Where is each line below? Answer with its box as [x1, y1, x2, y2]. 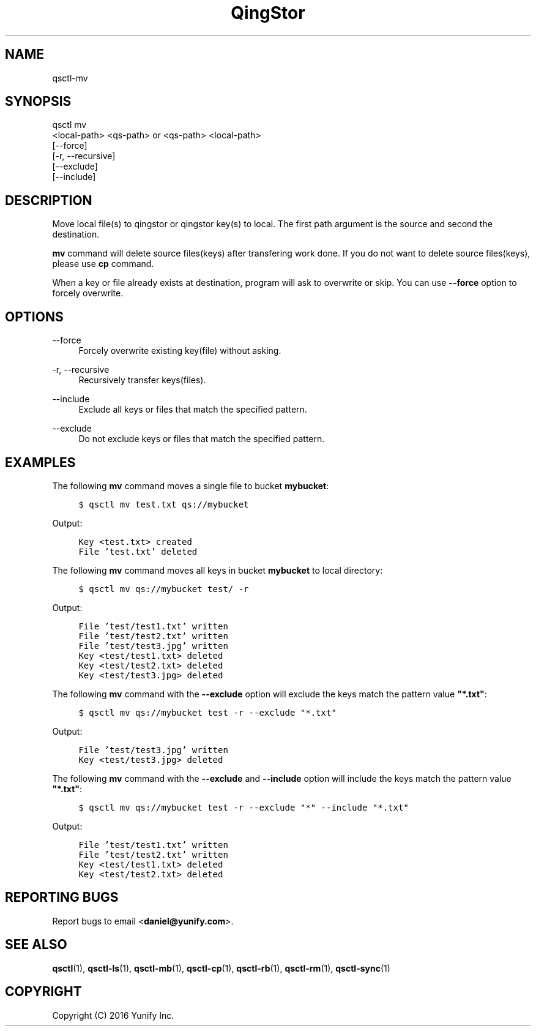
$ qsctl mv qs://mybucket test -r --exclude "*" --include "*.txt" [78, 802, 409, 812]
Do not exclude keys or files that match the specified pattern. [78, 433, 325, 444]
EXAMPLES [5, 454, 76, 470]
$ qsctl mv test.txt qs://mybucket [78, 499, 249, 509]
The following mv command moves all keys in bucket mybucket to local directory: [52, 564, 383, 575]
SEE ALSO [5, 937, 67, 953]
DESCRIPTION [5, 192, 92, 208]
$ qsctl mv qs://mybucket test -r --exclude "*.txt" [78, 707, 337, 718]
